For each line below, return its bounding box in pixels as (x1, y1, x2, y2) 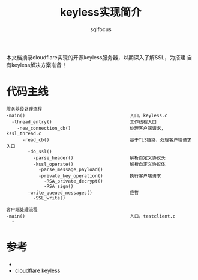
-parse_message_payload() (38, 166, 103, 172)
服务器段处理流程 (6, 106, 43, 112)
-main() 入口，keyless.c (6, 112, 168, 118)
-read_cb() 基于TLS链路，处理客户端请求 (22, 136, 192, 143)
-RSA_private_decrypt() (44, 178, 103, 184)
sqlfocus (89, 25, 112, 33)
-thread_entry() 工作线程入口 (11, 118, 157, 125)
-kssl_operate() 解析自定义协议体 (32, 161, 166, 167)
